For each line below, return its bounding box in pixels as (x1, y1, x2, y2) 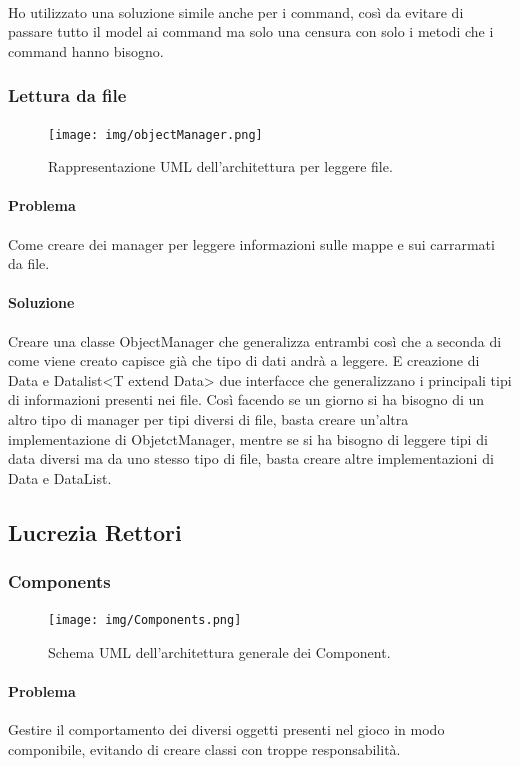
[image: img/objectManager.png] (48, 127, 263, 142)
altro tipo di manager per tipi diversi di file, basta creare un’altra (8, 409, 409, 429)
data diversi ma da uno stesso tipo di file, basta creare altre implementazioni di (8, 448, 494, 469)
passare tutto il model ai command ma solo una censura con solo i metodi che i (8, 21, 494, 42)
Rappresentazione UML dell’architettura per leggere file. (48, 156, 393, 177)
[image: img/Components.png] (48, 613, 242, 628)
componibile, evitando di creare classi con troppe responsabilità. (8, 739, 401, 760)
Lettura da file (8, 83, 127, 108)
